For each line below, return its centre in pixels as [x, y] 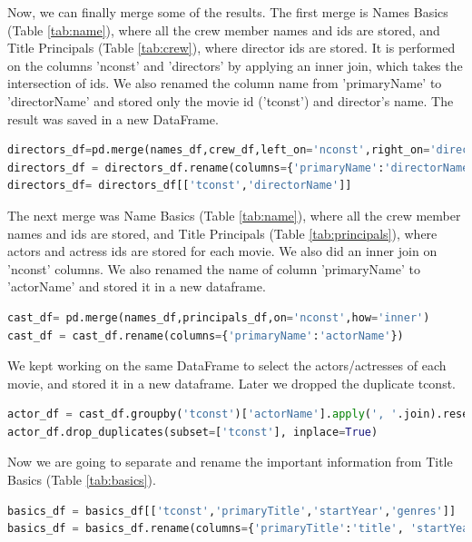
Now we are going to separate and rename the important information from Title [230, 462]
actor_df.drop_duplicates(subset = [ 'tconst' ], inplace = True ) [193, 432]
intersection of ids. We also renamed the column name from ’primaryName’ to [225, 83]
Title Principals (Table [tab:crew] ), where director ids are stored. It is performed [231, 48]
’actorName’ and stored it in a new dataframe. [137, 286]
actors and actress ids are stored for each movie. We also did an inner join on [222, 251]
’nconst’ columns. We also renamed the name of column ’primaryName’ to [214, 268]
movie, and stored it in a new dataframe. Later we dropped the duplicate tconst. [232, 383]
